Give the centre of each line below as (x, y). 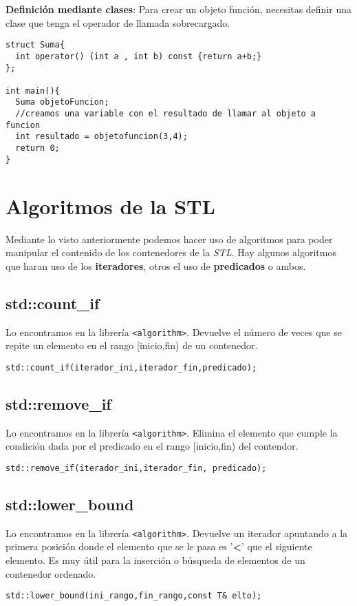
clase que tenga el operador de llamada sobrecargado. (118, 22)
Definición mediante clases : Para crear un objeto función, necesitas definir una (178, 9)
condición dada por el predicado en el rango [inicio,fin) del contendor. (152, 446)
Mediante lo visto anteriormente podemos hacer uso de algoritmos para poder (169, 239)
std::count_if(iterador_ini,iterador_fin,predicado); (131, 367)
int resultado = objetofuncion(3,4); (101, 137)
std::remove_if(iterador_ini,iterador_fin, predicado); (136, 468)
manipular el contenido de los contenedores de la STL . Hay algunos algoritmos (171, 252)
